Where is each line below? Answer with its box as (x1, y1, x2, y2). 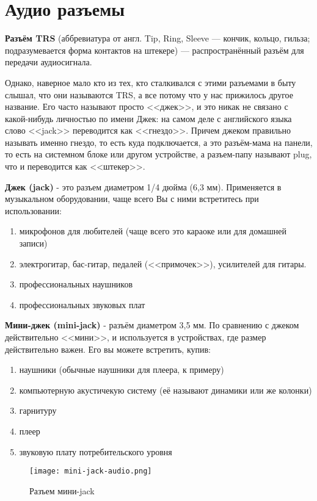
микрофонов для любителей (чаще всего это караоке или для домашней (19, 225, 286, 237)
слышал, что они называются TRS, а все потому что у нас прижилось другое (5, 88, 293, 101)
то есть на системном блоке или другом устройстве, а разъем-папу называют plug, (5, 148, 312, 160)
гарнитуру (19, 404, 57, 417)
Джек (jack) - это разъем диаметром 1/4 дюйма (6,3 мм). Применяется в (5, 180, 282, 193)
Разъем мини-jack (29, 484, 95, 497)
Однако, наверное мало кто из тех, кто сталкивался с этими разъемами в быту (5, 76, 296, 88)
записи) (19, 237, 48, 250)
